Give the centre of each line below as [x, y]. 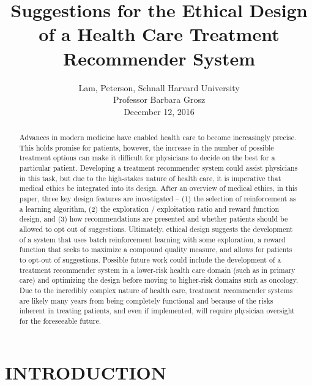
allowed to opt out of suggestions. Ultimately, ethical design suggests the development [156, 229]
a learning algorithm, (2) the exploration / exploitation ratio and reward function [149, 208]
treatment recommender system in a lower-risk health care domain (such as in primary [157, 270]
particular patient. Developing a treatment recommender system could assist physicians [158, 168]
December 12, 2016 [159, 111]
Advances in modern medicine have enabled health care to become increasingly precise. [158, 137]
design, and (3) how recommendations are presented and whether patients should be [154, 219]
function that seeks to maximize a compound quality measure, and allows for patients [156, 249]
